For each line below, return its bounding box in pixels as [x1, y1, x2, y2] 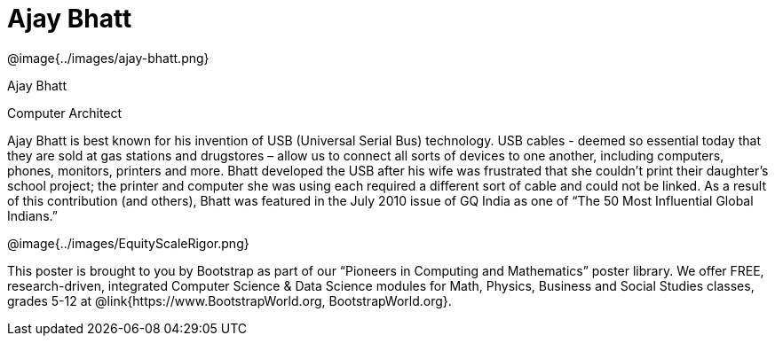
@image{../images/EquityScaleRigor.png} [7, 235, 249, 251]
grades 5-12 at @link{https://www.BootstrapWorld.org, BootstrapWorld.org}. [7, 292, 452, 308]
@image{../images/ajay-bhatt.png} [7, 50, 210, 66]
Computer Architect [7, 105, 123, 121]
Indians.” [7, 207, 58, 223]
